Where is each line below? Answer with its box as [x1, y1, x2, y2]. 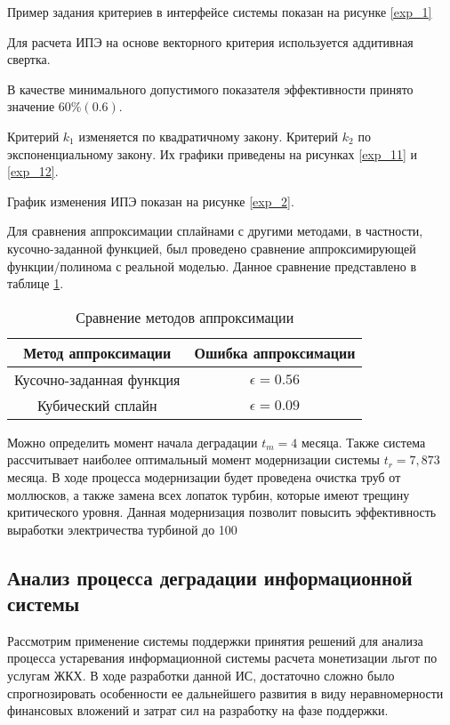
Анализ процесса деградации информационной [7, 563, 413, 591]
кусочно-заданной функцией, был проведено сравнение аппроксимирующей [7, 238, 416, 257]
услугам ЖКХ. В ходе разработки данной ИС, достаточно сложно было [7, 666, 395, 685]
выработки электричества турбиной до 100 [7, 520, 237, 538]
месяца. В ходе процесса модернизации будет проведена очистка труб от [7, 467, 401, 486]
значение [7, 97, 55, 116]
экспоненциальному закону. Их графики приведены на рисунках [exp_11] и [7, 144, 418, 163]
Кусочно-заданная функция [14, 368, 181, 390]
